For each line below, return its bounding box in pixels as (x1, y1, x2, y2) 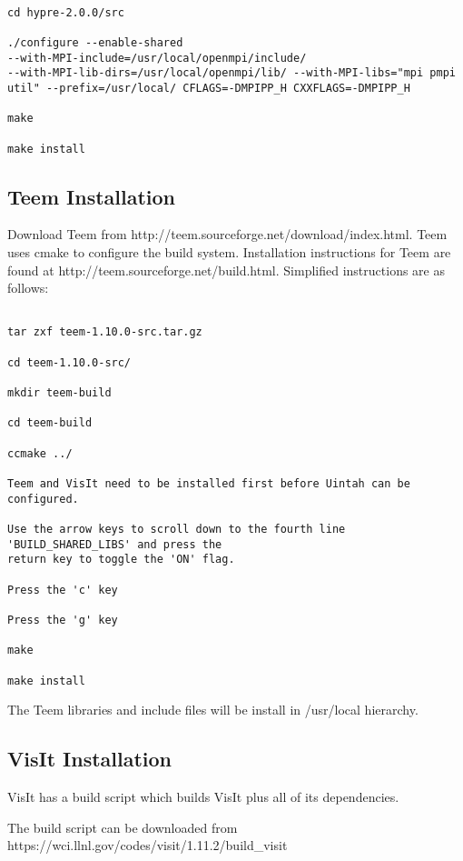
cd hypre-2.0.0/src (7, 5, 124, 19)
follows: (7, 278, 49, 297)
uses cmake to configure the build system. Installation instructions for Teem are (7, 243, 451, 262)
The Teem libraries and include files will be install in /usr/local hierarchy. (7, 700, 419, 719)
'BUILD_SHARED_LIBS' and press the (7, 537, 222, 551)
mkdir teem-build (7, 386, 112, 400)
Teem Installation (7, 182, 176, 210)
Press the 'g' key (7, 613, 118, 626)
